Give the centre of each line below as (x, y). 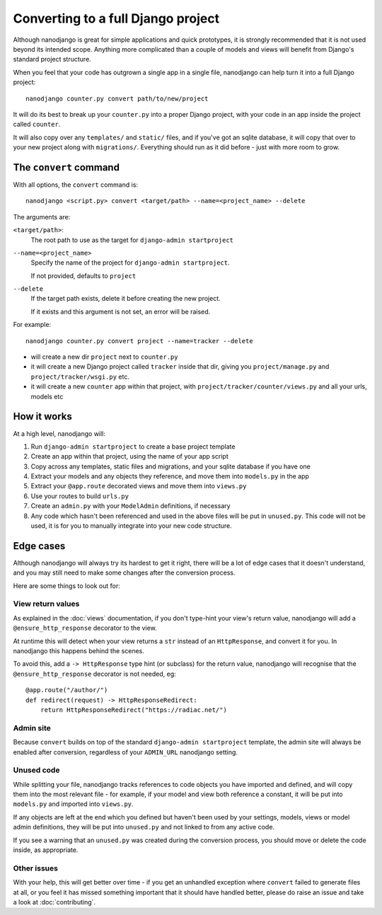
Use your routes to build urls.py (80, 496)
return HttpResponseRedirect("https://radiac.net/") (134, 710)
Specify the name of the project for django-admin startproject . (130, 263)
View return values (46, 604)
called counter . (37, 125)
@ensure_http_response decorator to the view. (85, 628)
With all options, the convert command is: (75, 185)
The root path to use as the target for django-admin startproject (132, 240)
